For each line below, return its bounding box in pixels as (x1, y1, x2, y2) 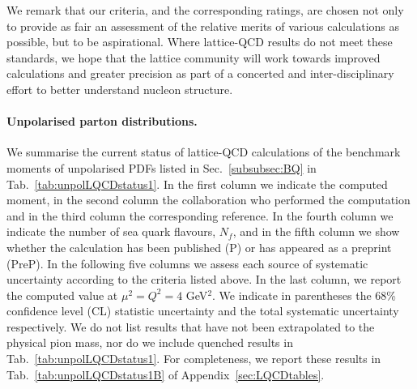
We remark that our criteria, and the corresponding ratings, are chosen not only (6, 2, 404, 18)
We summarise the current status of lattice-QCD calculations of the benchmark (6, 143, 401, 160)
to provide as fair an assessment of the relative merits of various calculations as (6, 17, 400, 34)
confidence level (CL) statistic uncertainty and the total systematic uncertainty (6, 302, 399, 319)
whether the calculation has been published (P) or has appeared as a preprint (6, 238, 392, 255)
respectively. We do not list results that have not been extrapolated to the (6, 318, 375, 335)
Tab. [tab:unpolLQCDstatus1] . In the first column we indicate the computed (6, 175, 388, 192)
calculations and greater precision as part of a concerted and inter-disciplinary (6, 65, 394, 82)
